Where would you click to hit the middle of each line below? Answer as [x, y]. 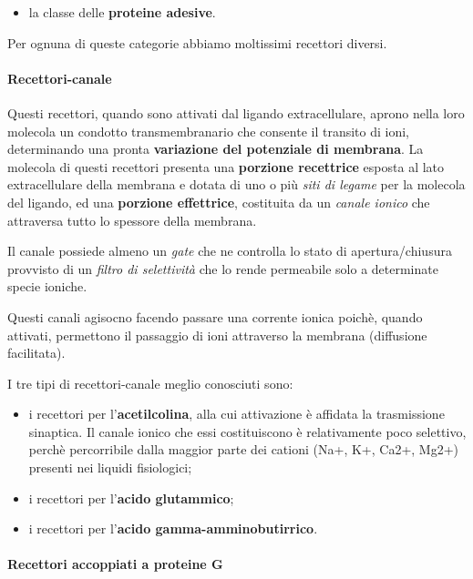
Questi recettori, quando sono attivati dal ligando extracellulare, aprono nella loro [236, 112]
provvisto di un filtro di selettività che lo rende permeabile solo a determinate [223, 268]
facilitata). [36, 353]
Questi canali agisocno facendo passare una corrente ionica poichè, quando [215, 316]
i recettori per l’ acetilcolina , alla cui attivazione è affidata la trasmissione [236, 414]
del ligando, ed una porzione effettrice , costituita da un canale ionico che [219, 202]
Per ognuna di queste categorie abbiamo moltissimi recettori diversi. [197, 42]
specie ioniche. [47, 286]
